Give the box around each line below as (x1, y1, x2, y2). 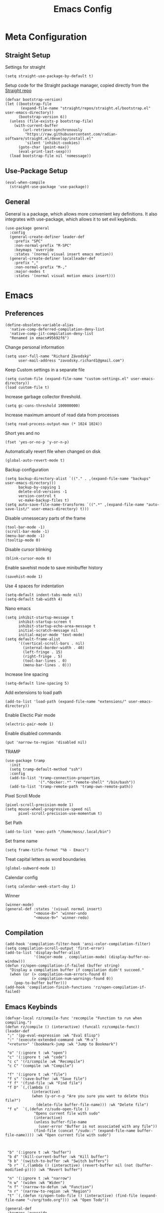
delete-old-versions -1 (18, 489, 67, 494)
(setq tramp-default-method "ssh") (9, 767, 83, 772)
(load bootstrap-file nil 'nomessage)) (9, 153, 92, 158)
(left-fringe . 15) (23, 650, 63, 654)
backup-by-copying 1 (18, 485, 61, 490)
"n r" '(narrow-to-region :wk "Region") (7, 1189, 92, 1194)
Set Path (5, 820, 23, 826)
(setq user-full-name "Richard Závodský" (5, 354, 92, 359)
